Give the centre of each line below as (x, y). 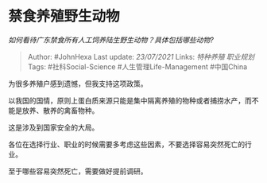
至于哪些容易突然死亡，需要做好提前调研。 (78, 171)
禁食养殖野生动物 (64, 16)
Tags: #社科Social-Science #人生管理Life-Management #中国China (137, 66)
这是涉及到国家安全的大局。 (54, 127)
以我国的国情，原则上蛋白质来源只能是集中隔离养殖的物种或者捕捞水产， (126, 100)
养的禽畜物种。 (74, 110)
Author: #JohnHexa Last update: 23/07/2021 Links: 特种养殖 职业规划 (141, 56)
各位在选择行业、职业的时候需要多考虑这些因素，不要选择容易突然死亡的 (126, 144)
